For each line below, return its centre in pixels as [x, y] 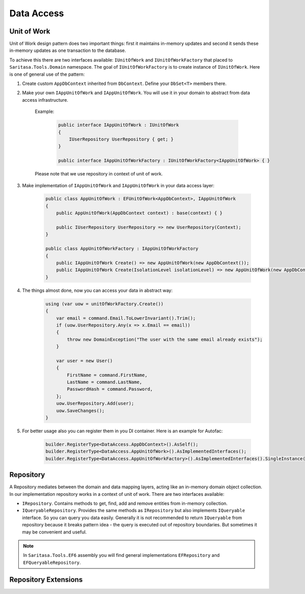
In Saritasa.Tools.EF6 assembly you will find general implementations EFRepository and [121, 555]
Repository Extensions [46, 580]
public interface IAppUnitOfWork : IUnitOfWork [118, 125]
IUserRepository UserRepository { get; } [121, 139]
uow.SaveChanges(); [81, 410]
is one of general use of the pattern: [47, 74]
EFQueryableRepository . [52, 562]
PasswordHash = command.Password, [110, 389]
